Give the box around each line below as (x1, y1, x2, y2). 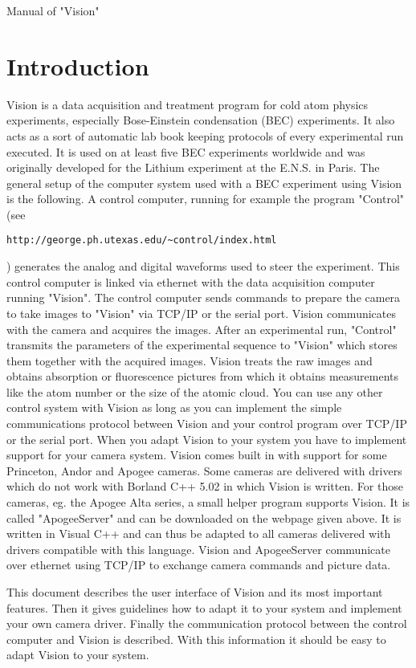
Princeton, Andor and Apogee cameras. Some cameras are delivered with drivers (6, 462, 402, 479)
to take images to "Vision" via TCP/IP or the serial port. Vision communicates (6, 304, 396, 321)
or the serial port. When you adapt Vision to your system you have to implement (6, 430, 407, 447)
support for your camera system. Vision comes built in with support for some (6, 446, 387, 463)
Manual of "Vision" (6, 2, 100, 18)
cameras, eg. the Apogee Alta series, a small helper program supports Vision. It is (6, 494, 410, 511)
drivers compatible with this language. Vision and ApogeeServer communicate (6, 540, 390, 557)
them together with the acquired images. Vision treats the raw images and (6, 352, 373, 369)
